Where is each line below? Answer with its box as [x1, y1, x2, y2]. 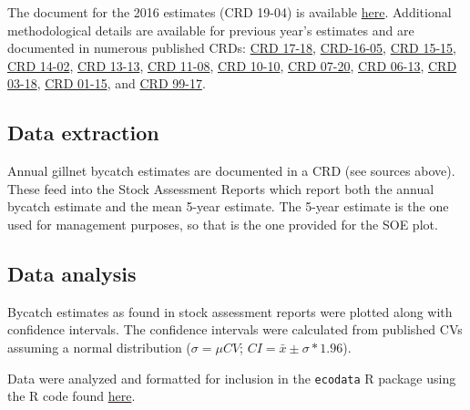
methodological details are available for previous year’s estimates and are [7, 20, 414, 39]
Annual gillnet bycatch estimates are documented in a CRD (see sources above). [7, 161, 455, 180]
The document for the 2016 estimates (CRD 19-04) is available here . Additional [7, 3, 452, 21]
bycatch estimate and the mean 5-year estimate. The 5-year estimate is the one [7, 197, 449, 216]
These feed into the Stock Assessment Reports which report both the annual [7, 179, 434, 198]
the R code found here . [7, 386, 136, 405]
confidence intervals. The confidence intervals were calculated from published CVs [7, 320, 463, 339]
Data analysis [7, 259, 137, 287]
